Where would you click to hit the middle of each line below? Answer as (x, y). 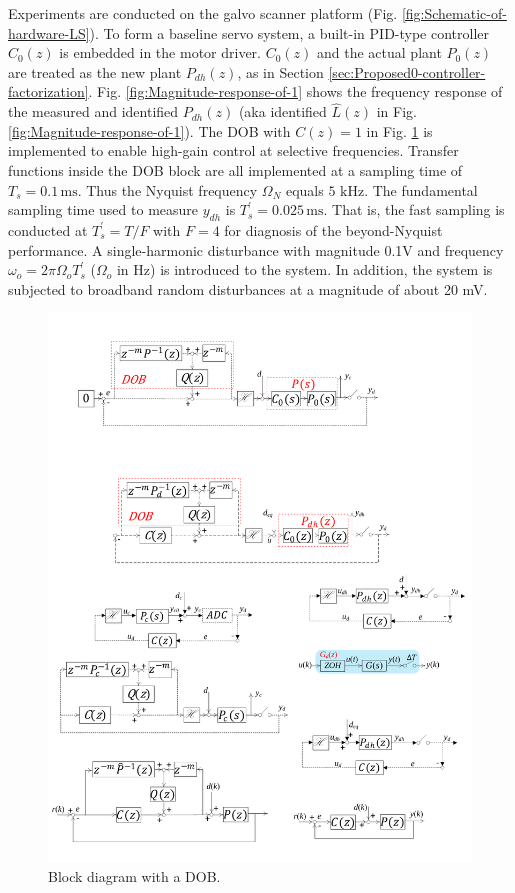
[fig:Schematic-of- (454, 13)
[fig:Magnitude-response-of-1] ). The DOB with (149, 130)
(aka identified (282, 111)
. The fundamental (421, 189)
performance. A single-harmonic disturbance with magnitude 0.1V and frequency (256, 249)
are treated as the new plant (95, 71)
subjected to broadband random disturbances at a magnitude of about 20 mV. (248, 288)
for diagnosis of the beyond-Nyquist (333, 229)
